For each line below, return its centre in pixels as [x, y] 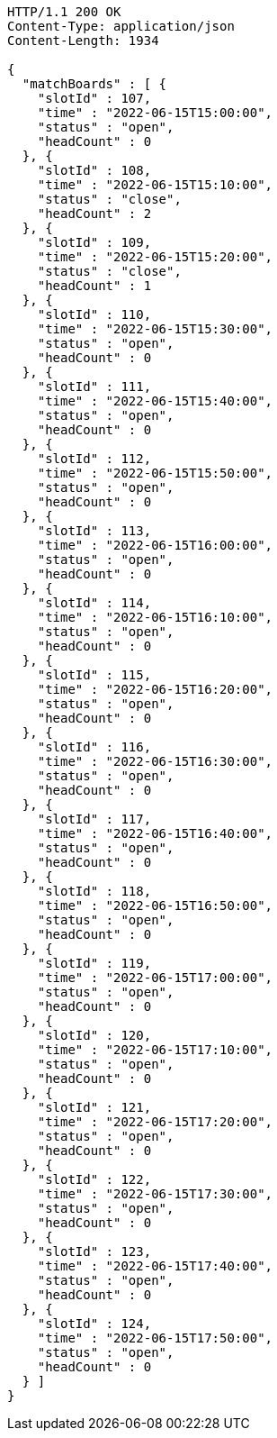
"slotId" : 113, [94, 531]
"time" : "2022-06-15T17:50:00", [155, 1338]
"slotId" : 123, [94, 1251]
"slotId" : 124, [94, 1324]
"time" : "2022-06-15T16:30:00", [155, 761]
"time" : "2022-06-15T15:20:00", [155, 257]
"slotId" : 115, [94, 675]
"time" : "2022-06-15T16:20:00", [155, 689]
